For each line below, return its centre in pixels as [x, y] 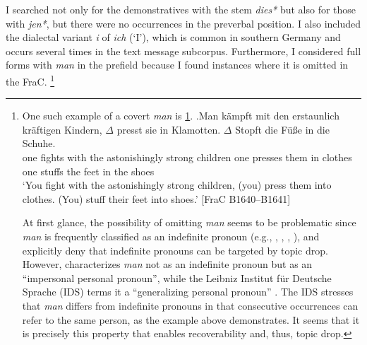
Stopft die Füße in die [282, 129]
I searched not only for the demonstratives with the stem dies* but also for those [181, 9]
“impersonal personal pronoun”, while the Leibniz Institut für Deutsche [177, 277]
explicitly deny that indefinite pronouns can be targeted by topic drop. [175, 250]
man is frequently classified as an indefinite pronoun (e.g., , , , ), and [171, 236]
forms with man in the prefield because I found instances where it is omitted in [177, 65]
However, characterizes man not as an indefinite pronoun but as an [167, 264]
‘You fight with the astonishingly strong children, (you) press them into [177, 185]
